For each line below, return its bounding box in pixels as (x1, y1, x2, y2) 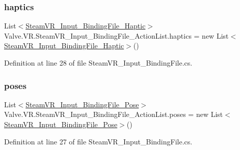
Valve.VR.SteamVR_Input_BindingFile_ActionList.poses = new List (4, 109, 223, 119)
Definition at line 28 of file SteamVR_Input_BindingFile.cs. (4, 57, 193, 68)
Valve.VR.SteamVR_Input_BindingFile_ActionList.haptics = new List (4, 30, 229, 41)
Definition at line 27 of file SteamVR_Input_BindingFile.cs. (4, 136, 193, 146)
